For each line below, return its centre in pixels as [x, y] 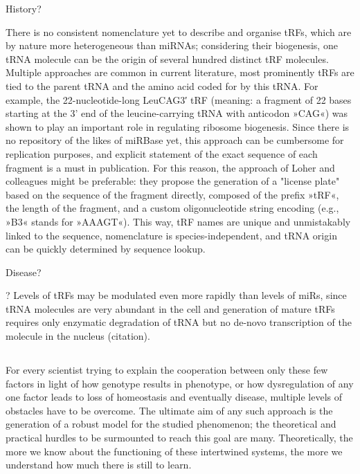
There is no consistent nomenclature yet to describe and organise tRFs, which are [179, 31]
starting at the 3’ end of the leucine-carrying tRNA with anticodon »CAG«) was [177, 113]
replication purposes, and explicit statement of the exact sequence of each [162, 153]
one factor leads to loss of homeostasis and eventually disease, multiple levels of [174, 397]
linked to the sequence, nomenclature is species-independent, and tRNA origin [171, 235]
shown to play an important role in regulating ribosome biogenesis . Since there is [178, 126]
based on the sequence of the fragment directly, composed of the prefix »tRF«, [172, 194]
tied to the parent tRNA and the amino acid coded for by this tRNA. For [162, 85]
